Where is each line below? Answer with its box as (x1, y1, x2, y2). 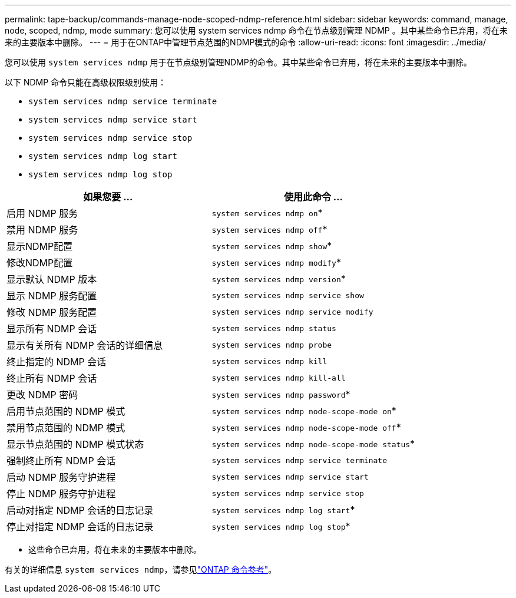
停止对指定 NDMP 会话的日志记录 (6, 521, 154, 533)
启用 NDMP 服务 (6, 207, 78, 219)
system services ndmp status (211, 323, 336, 333)
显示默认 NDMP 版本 (6, 273, 97, 285)
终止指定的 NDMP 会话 (6, 356, 107, 368)
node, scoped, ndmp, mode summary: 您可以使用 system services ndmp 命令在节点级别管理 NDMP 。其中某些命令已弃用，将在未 (5, 25, 508, 35)
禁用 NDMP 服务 (6, 224, 78, 236)
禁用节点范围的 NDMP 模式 (6, 422, 125, 434)
